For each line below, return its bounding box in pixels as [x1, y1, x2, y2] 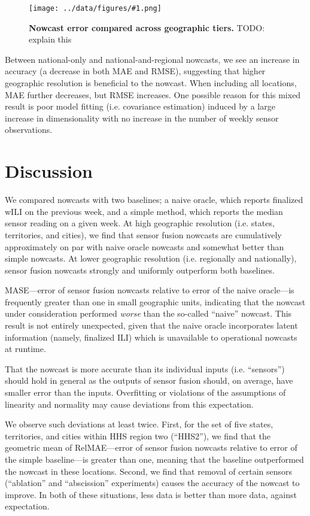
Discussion [5, 159, 93, 183]
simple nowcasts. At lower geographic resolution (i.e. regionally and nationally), [5, 252, 297, 265]
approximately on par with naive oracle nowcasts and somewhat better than [5, 240, 284, 253]
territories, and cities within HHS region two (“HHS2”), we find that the [5, 429, 271, 442]
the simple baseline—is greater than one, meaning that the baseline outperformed [5, 453, 304, 465]
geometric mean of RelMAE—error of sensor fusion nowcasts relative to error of [5, 441, 297, 454]
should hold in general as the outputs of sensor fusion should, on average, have [5, 374, 293, 387]
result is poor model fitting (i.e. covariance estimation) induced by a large [5, 100, 275, 113]
